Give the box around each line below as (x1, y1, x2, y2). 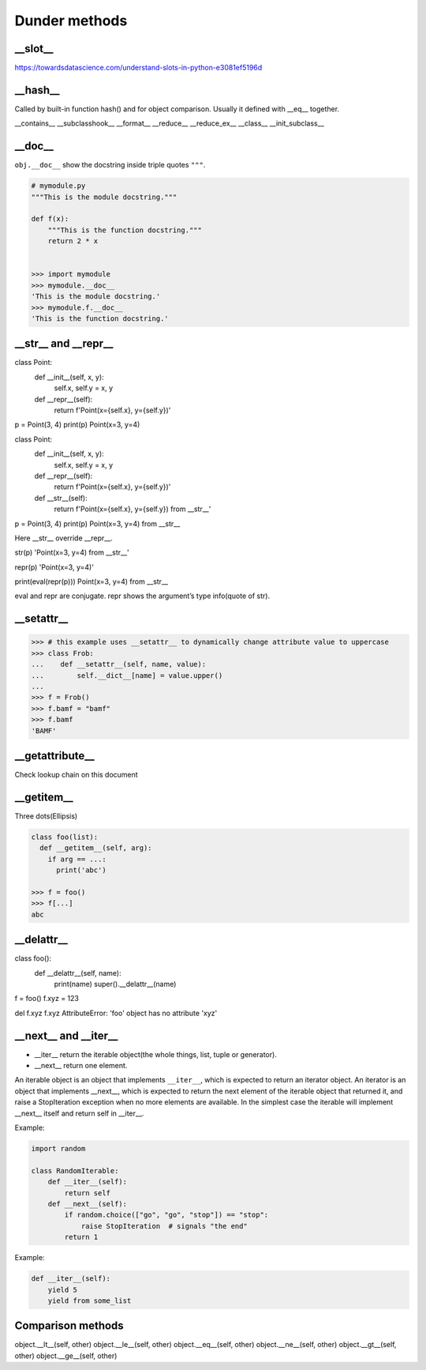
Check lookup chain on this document (14, 770, 138, 780)
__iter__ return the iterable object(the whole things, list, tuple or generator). (34, 1049, 278, 1059)
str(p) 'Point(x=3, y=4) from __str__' (14, 548, 129, 557)
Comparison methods (14, 1319, 124, 1333)
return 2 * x (47, 237, 99, 246)
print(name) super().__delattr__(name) (54, 980, 177, 988)
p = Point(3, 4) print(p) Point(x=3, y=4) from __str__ (14, 518, 181, 529)
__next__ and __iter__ (14, 1029, 118, 1042)
